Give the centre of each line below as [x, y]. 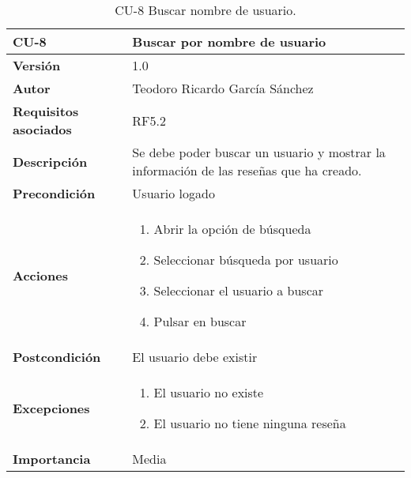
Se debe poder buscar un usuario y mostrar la [259, 152]
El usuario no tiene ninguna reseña [250, 423]
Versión [37, 65]
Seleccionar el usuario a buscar [239, 290]
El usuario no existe [209, 392]
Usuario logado [173, 193]
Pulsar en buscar [200, 321]
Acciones [40, 275]
